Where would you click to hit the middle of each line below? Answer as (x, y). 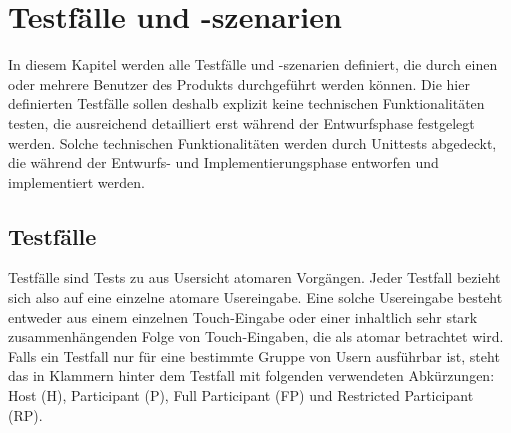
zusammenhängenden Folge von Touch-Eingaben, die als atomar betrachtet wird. (256, 336)
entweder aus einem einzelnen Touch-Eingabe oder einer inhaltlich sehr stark (243, 316)
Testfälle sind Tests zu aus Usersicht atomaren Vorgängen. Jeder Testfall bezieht (254, 277)
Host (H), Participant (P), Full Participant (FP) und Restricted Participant (241, 395)
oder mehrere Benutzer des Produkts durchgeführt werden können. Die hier (239, 83)
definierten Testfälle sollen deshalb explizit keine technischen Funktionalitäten (246, 103)
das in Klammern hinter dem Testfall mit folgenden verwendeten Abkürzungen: (251, 375)
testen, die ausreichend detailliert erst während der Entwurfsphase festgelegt (241, 122)
